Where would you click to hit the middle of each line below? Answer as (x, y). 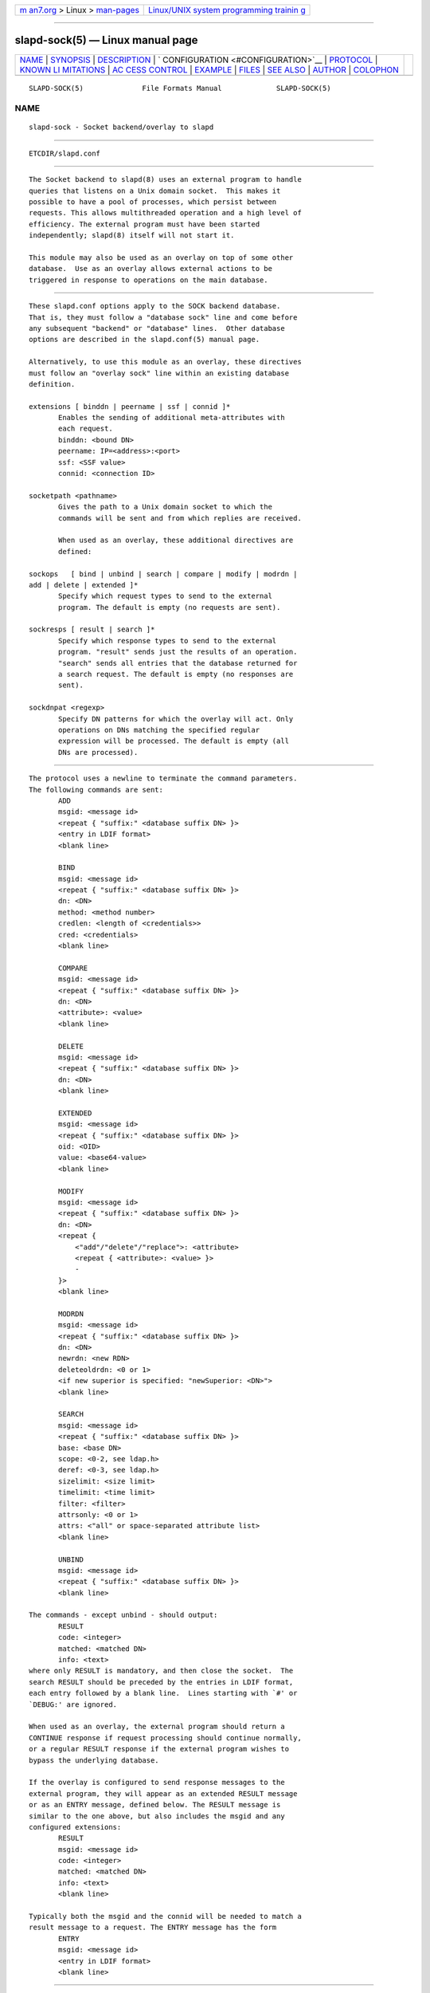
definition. (52, 384)
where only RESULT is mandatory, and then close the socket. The (161, 1671)
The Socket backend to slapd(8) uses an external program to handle (165, 180)
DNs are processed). (98, 752)
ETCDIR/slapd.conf (65, 153)
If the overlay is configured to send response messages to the (157, 1783)
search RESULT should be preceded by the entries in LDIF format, (161, 1682)
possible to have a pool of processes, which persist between (153, 202)
